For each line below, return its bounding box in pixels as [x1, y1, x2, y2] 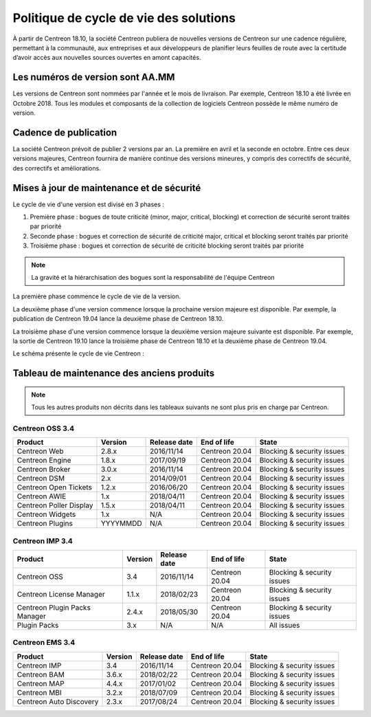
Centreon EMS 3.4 [12, 638, 76, 648]
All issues [269, 620, 300, 630]
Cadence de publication [12, 126, 117, 138]
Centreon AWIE [16, 492, 67, 501]
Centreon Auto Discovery [16, 696, 99, 706]
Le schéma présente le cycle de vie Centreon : [12, 349, 144, 357]
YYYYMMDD [100, 519, 142, 529]
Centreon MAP [16, 679, 65, 688]
